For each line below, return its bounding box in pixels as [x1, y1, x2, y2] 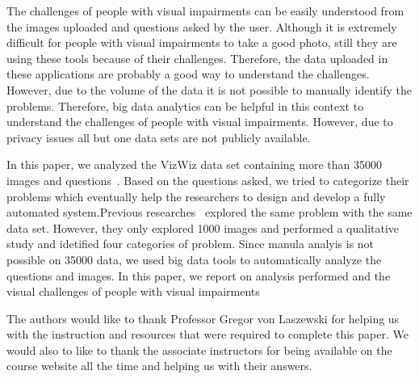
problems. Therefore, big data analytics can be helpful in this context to [6, 97, 364, 114]
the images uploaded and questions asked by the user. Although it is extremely [6, 18, 397, 35]
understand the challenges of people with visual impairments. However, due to [6, 113, 393, 130]
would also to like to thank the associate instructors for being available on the [6, 341, 392, 358]
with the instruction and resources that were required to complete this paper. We [6, 326, 409, 343]
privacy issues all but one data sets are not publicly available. [6, 128, 311, 145]
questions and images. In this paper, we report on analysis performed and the [6, 267, 391, 284]
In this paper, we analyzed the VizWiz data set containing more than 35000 [6, 156, 382, 173]
